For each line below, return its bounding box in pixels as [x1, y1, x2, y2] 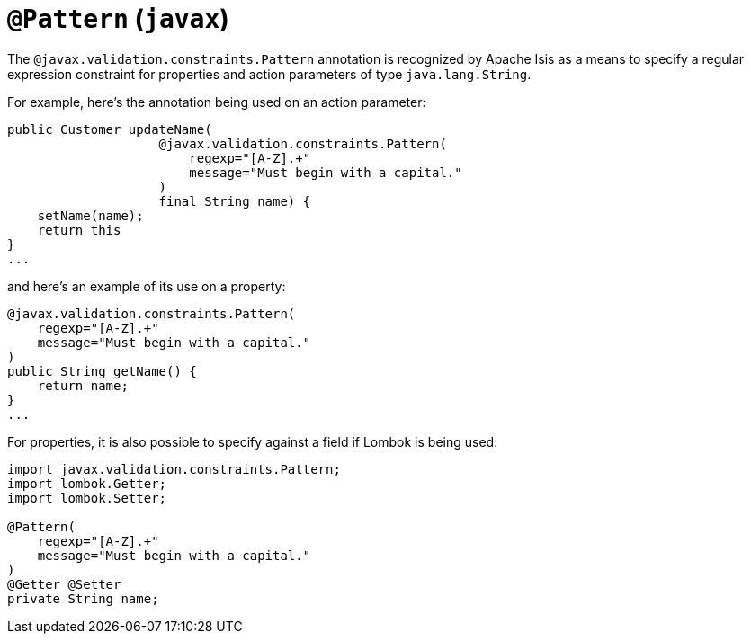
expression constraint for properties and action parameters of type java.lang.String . [7, 66, 532, 82]
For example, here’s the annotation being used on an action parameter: [7, 93, 426, 110]
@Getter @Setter [7, 576, 121, 592]
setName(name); [37, 208, 144, 223]
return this [37, 222, 121, 237]
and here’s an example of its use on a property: [7, 278, 286, 294]
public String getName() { [7, 363, 197, 378]
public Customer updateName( [7, 121, 212, 137]
